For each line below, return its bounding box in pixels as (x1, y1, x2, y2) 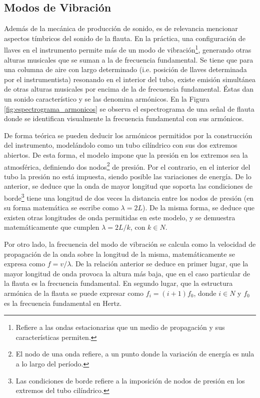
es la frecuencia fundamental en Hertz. (4, 297, 122, 308)
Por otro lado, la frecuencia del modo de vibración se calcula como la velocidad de (4, 239, 256, 249)
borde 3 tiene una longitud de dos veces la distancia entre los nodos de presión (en (4, 191, 254, 203)
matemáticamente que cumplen (4, 222, 99, 232)
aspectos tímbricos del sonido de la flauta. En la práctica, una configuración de (4, 33, 245, 43)
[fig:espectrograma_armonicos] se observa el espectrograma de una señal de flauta (4, 103, 254, 114)
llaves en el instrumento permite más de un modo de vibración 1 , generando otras (4, 43, 251, 55)
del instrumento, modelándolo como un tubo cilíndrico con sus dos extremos (4, 140, 237, 150)
